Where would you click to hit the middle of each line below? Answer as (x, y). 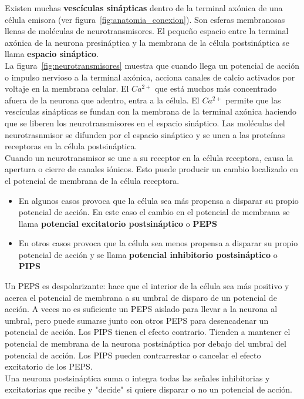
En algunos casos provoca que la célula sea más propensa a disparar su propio (158, 200)
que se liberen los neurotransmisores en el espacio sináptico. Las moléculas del (145, 123)
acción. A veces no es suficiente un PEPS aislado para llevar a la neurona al (141, 309)
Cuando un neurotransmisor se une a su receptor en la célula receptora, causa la (149, 157)
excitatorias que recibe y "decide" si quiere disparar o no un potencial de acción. (148, 389)
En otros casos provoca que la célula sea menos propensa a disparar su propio (158, 243)
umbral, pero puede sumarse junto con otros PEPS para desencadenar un (137, 320)
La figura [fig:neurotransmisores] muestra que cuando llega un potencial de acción (152, 65)
